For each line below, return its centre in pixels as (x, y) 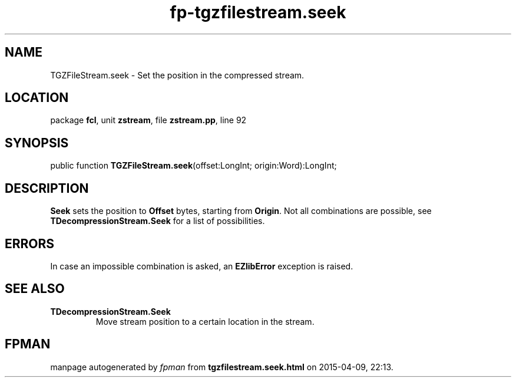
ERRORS (30, 243)
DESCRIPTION (47, 188)
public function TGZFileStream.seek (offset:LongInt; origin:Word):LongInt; (193, 166)
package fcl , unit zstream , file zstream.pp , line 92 (148, 120)
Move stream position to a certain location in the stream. (205, 321)
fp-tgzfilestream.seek (258, 12)
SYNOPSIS (37, 143)
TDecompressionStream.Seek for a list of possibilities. (158, 221)
